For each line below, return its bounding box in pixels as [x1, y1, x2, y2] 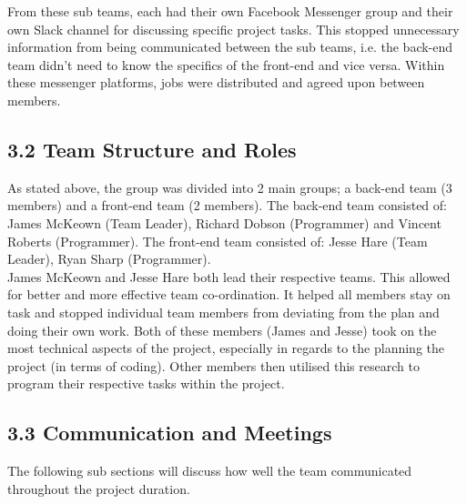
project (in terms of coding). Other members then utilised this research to [7, 356, 420, 375]
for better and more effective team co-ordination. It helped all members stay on [7, 285, 451, 304]
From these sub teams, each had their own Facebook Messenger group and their [7, 2, 453, 20]
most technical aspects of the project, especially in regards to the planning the [7, 338, 444, 358]
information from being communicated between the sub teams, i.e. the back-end [7, 37, 453, 56]
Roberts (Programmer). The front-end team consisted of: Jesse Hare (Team [7, 231, 428, 250]
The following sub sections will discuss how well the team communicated [7, 461, 412, 480]
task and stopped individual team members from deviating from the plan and [7, 302, 440, 321]
